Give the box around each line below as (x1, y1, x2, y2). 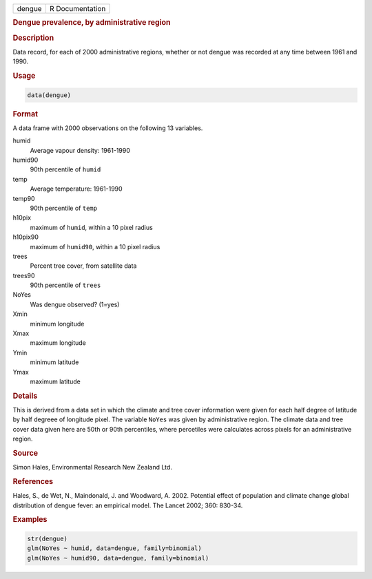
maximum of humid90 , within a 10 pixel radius (30, 242, 161, 251)
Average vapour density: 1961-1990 (30, 146, 130, 154)
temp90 (12, 194, 35, 202)
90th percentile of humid (30, 165, 101, 173)
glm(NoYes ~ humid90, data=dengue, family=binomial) (27, 554, 209, 562)
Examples (12, 515, 48, 525)
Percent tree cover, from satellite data (30, 262, 137, 270)
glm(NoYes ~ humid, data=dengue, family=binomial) (27, 545, 203, 552)
